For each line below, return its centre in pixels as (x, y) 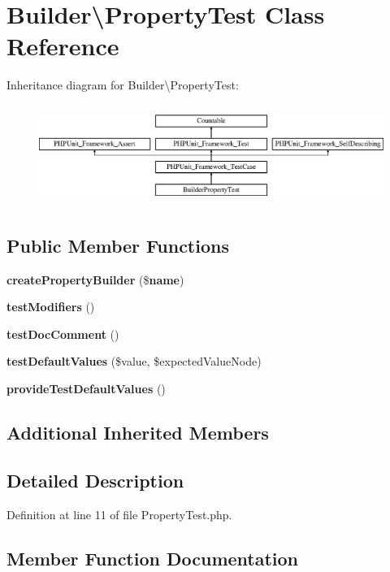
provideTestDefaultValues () (86, 388)
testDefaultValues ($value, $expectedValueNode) (134, 361)
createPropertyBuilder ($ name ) (95, 279)
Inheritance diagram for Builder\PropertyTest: (123, 85)
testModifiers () (51, 307)
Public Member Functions (118, 245)
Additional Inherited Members (138, 432)
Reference (63, 46)
